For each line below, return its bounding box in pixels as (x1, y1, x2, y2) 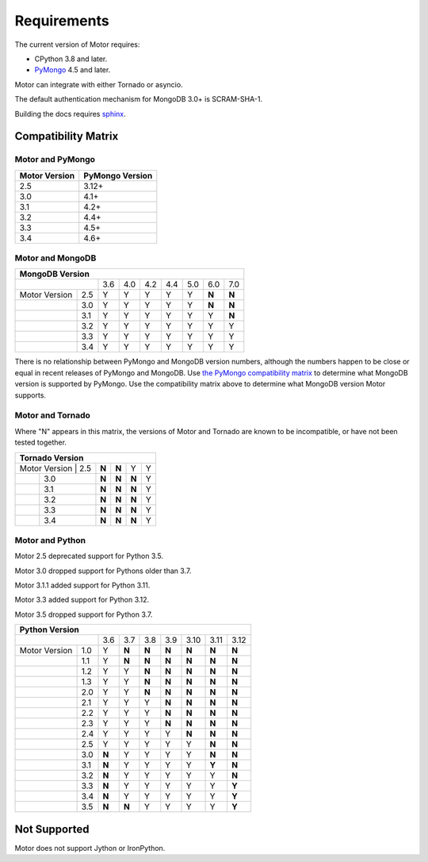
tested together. (14, 437, 67, 448)
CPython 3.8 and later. (34, 54, 108, 63)
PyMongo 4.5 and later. (34, 65, 111, 75)
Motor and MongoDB (14, 252, 97, 264)
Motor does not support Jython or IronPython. (14, 843, 166, 852)
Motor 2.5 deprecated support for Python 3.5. (14, 552, 164, 561)
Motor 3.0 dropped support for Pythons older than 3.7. (14, 566, 192, 575)
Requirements (14, 12, 110, 29)
